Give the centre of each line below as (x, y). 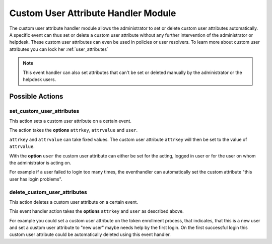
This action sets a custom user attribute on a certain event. (71, 121)
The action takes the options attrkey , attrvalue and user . (74, 130)
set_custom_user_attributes (44, 111)
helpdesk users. (40, 79)
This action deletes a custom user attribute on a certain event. (74, 202)
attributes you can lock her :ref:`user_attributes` (59, 49)
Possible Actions (36, 96)
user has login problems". (36, 179)
